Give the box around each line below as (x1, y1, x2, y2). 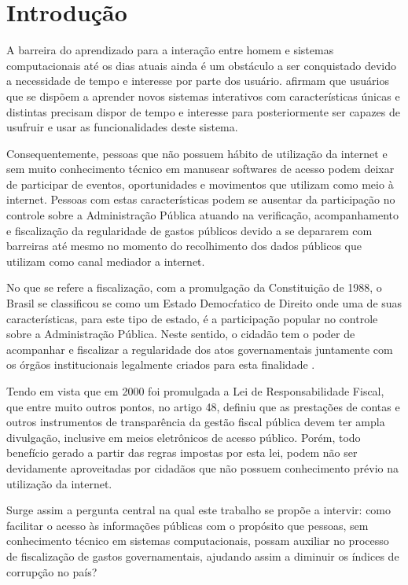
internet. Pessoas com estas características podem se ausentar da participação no (6, 191, 395, 208)
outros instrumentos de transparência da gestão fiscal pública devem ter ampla (6, 414, 385, 430)
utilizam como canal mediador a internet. (6, 252, 205, 269)
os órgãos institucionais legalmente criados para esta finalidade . (6, 356, 315, 373)
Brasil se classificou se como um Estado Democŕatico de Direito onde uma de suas (6, 295, 402, 311)
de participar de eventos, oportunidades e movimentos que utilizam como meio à (6, 175, 394, 192)
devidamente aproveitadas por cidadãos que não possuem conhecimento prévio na (6, 459, 399, 476)
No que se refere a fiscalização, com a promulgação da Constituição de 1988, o (6, 279, 382, 296)
